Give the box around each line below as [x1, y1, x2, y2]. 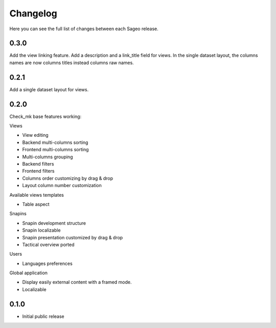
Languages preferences [22, 260, 73, 266]
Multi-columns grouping [22, 154, 73, 160]
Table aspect [22, 201, 50, 207]
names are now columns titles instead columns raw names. [9, 59, 134, 66]
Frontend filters [22, 168, 55, 174]
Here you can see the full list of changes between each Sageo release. [9, 26, 158, 32]
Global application [9, 270, 48, 276]
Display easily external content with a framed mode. [22, 279, 132, 285]
